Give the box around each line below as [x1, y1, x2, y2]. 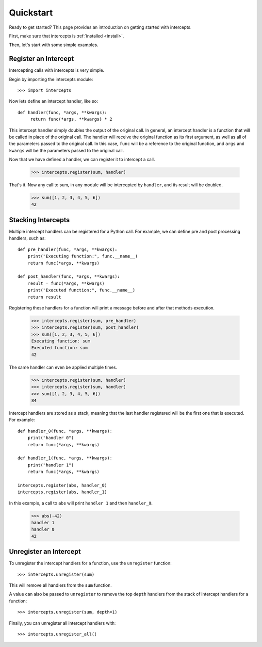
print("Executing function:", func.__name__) [27, 254, 138, 259]
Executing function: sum [31, 339, 91, 344]
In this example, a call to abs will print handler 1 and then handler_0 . [9, 500, 153, 506]
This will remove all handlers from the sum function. [9, 582, 112, 588]
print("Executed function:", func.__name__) [27, 288, 135, 293]
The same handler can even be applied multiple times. [9, 364, 117, 370]
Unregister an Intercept [9, 548, 81, 556]
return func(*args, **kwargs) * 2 [30, 116, 113, 122]
